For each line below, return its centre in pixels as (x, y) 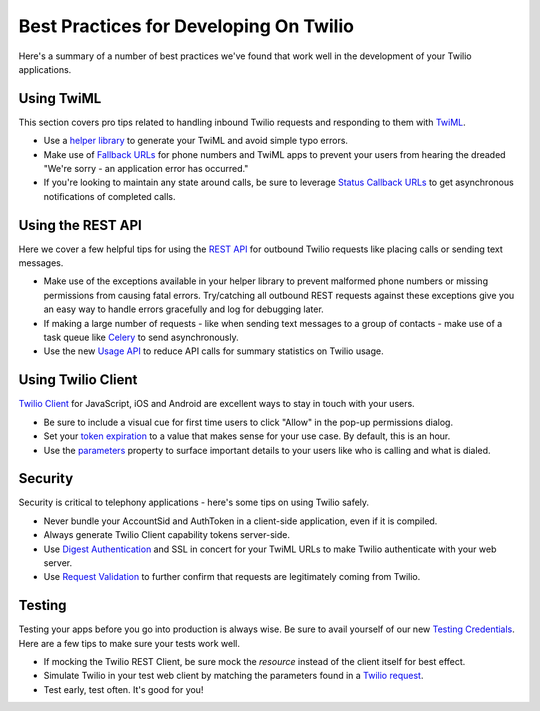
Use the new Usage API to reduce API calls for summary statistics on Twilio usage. (213, 351)
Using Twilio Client (78, 380)
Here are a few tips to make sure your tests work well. (129, 643)
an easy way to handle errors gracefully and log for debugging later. (183, 309)
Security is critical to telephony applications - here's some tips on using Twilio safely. (194, 502)
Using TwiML (60, 98)
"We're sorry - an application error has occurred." (146, 169)
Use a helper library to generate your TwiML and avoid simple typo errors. (196, 141)
